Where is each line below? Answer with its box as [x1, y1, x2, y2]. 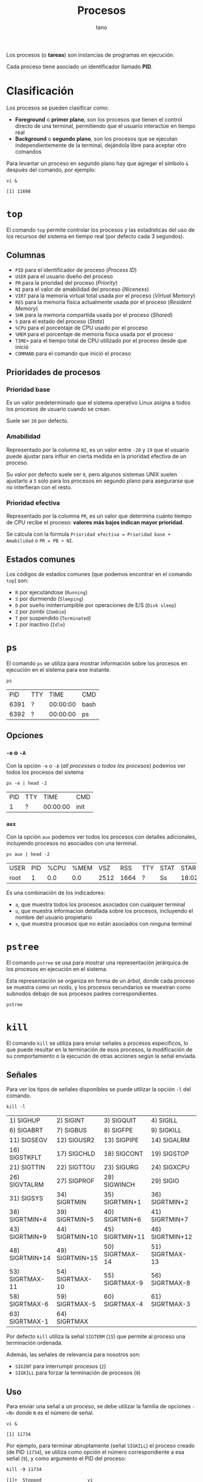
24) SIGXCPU [150, 1163, 190, 1172]
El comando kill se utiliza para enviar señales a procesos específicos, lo [6, 1039, 188, 1047]
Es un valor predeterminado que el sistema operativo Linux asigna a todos [6, 399, 191, 406]
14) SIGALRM [150, 1136, 190, 1145]
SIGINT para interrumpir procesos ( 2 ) [14, 1363, 106, 1370]
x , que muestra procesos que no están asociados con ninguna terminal [14, 920, 192, 927]
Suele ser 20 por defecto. [6, 417, 69, 424]
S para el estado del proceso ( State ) [14, 317, 105, 325]
